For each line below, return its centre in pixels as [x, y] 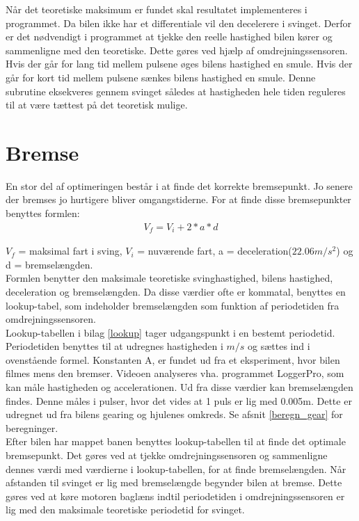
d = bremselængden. [49, 264]
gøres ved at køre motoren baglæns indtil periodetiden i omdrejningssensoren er [175, 496]
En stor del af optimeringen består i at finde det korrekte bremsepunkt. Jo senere [179, 185]
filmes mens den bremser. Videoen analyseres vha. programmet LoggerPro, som [175, 373]
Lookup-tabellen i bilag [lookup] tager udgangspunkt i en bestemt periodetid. [170, 332]
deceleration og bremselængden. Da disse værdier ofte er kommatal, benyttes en [176, 291]
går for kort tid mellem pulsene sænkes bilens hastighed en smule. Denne [161, 77]
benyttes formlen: [43, 213]
